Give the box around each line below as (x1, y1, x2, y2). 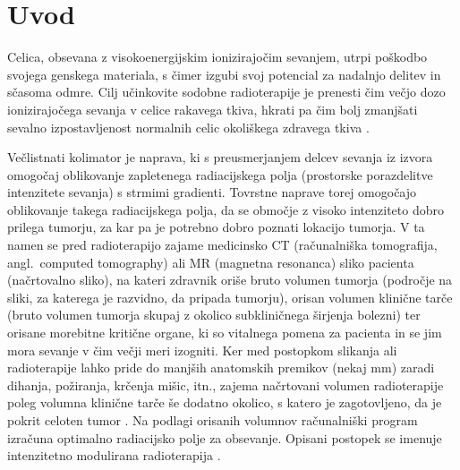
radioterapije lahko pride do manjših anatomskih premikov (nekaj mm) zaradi (7, 358, 435, 377)
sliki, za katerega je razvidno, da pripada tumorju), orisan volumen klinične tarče (7, 287, 453, 306)
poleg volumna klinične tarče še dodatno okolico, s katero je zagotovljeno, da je (7, 393, 442, 412)
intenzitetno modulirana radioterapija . (7, 446, 221, 465)
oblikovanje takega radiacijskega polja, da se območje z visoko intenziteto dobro (7, 200, 444, 218)
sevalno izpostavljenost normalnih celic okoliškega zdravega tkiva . (7, 117, 370, 136)
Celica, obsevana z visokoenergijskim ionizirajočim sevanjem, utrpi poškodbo (7, 47, 428, 66)
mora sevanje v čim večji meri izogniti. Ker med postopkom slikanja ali (7, 340, 397, 359)
